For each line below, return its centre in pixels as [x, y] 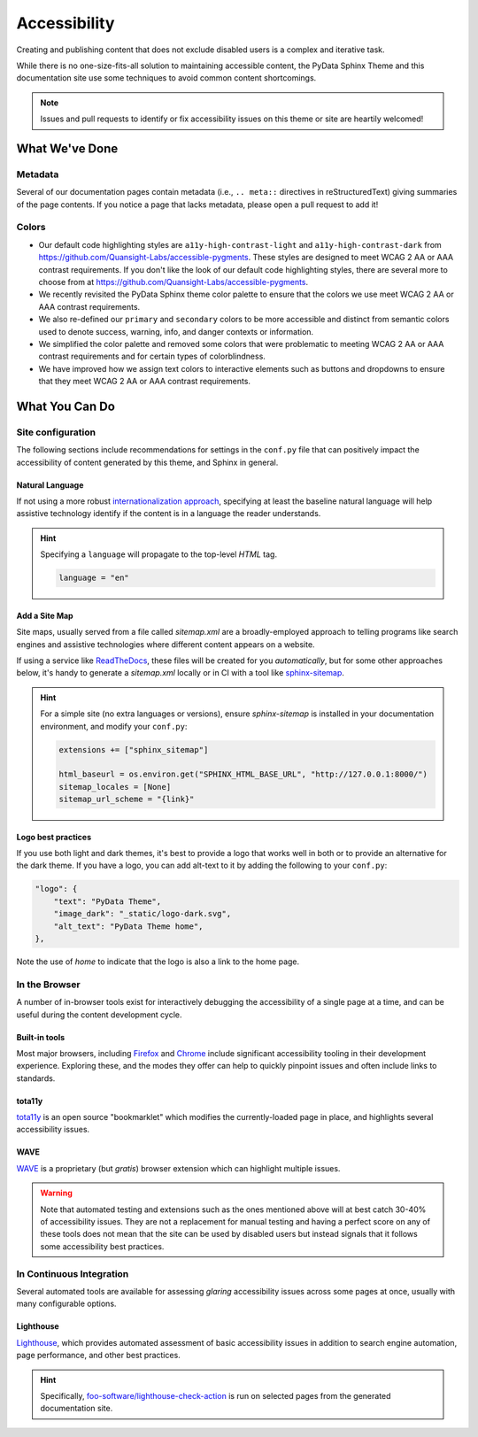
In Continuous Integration [73, 1273]
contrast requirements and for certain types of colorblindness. [152, 356]
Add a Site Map [45, 615]
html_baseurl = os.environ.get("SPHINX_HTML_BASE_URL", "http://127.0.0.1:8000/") [243, 774]
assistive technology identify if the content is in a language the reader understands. [169, 514]
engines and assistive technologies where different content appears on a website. [166, 644]
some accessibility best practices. [102, 1246]
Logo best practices [54, 837]
